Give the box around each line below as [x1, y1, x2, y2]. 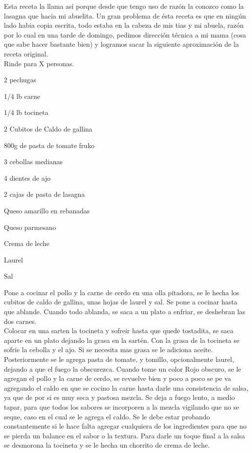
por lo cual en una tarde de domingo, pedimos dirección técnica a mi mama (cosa [4, 29, 246, 39]
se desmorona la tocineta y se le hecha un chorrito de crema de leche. [4, 440, 210, 450]
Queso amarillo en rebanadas [4, 205, 90, 215]
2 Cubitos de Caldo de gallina [4, 123, 93, 133]
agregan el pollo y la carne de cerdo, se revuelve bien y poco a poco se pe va [4, 373, 231, 383]
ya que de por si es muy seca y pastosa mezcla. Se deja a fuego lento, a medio [4, 392, 235, 402]
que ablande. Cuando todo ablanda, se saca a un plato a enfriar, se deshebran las [4, 306, 246, 317]
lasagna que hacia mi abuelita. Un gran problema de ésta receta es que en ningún [4, 10, 246, 20]
